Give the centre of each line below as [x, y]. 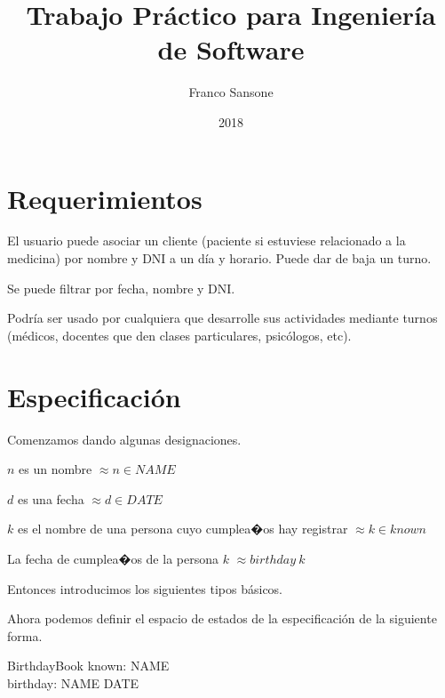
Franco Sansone [231, 92]
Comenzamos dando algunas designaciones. [124, 439]
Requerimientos [105, 198]
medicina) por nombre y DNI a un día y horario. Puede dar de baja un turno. [219, 258]
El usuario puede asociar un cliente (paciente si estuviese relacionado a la [207, 241]
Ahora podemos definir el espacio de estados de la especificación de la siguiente [222, 618]
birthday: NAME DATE [73, 682]
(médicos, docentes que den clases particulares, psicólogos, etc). [179, 335]
